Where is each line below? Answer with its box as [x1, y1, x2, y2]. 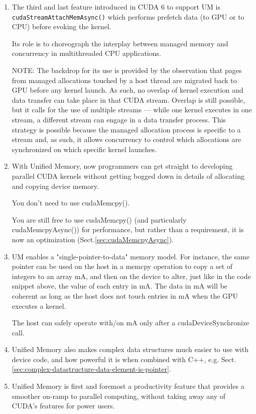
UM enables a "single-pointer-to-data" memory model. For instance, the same [12, 251, 249, 261]
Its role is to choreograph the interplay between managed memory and [12, 38, 228, 48]
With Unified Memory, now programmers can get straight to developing [12, 161, 233, 171]
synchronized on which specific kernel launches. [12, 144, 157, 154]
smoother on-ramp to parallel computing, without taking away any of [12, 390, 226, 401]
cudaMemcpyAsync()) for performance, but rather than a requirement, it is [12, 224, 244, 235]
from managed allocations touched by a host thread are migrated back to [12, 75, 237, 85]
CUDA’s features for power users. [12, 400, 115, 411]
